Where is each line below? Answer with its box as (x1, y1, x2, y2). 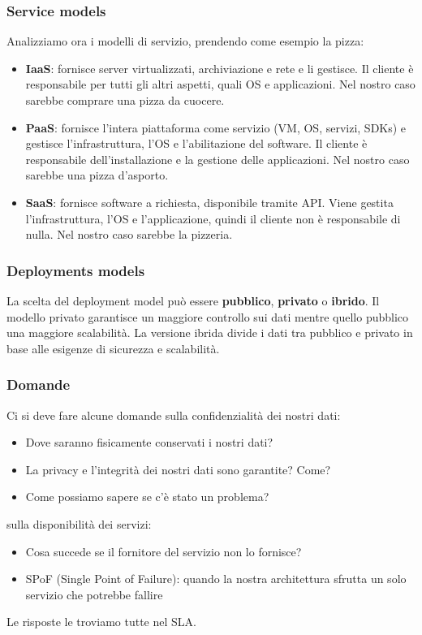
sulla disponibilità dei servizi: (6, 515, 152, 532)
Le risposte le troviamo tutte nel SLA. (6, 613, 196, 630)
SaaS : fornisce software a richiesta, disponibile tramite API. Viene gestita (25, 193, 394, 210)
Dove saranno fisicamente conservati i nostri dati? (25, 434, 273, 451)
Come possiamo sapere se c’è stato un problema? (25, 488, 269, 505)
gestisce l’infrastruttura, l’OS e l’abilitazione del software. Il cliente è (25, 135, 368, 152)
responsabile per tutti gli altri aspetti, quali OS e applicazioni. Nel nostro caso (25, 76, 416, 93)
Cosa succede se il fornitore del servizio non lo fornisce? (25, 542, 302, 559)
